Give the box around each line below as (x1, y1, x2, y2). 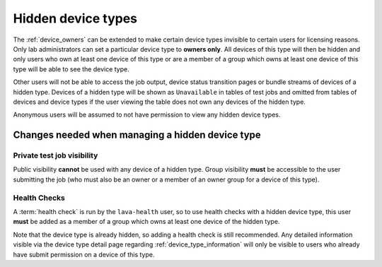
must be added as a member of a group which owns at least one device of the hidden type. (13, 218, 280, 226)
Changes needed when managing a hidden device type (13, 129, 261, 141)
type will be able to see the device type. (13, 64, 130, 73)
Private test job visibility (13, 150, 98, 160)
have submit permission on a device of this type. (13, 250, 155, 259)
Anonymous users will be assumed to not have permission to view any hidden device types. (13, 110, 281, 119)
